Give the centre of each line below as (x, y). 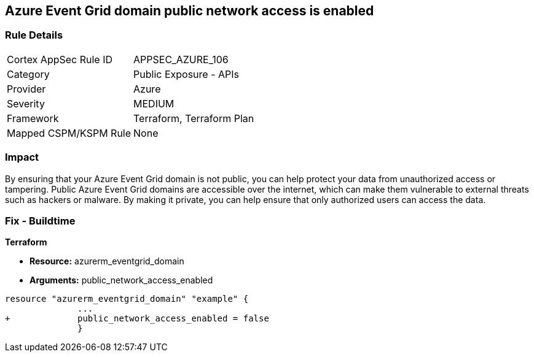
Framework (33, 118)
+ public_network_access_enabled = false (137, 319)
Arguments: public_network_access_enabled (121, 280)
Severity (26, 103)
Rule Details (34, 35)
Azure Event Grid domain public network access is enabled (190, 11)
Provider (26, 89)
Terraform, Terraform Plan (194, 118)
